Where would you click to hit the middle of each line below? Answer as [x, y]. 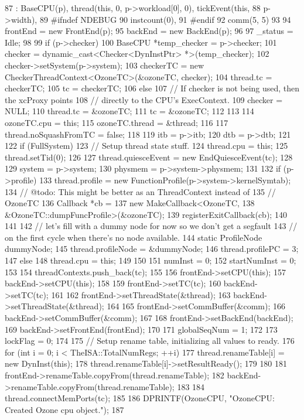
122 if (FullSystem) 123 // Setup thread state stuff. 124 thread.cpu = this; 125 [146, 146]
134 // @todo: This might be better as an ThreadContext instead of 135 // [140, 191]
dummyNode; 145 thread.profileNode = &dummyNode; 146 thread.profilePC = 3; [152, 249]
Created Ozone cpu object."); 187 [64, 409]
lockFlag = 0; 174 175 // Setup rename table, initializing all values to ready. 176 [150, 341]
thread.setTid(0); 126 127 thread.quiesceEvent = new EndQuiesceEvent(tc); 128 [149, 157]
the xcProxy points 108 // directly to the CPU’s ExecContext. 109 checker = [144, 99]
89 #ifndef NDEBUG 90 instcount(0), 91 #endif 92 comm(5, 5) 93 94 [165, 19]
